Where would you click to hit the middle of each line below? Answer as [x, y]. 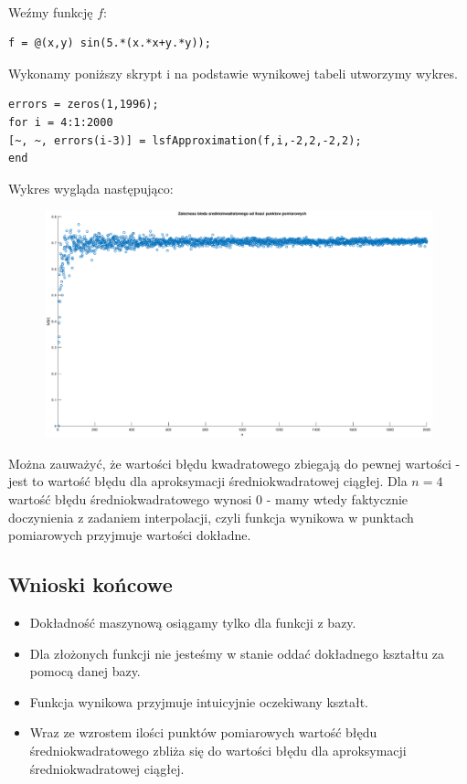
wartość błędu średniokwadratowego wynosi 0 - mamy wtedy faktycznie [208, 498]
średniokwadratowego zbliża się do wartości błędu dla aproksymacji [218, 750]
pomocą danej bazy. [85, 671]
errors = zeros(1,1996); [84, 105]
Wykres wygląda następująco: [91, 188]
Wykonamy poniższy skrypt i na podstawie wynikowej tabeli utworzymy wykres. [233, 73]
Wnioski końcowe [90, 584]
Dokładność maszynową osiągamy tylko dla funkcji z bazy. [193, 622]
